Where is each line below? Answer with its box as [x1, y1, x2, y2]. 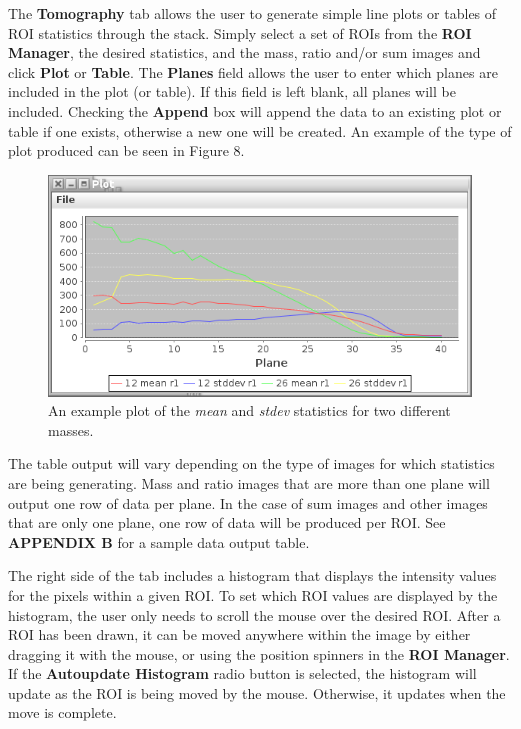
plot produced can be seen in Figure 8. [8, 140, 245, 161]
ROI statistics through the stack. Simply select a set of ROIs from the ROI [8, 22, 472, 43]
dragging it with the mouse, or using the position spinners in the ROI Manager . [8, 643, 510, 664]
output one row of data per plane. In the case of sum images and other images [8, 492, 488, 513]
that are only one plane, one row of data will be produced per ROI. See [8, 512, 446, 533]
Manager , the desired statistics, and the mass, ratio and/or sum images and [8, 42, 481, 63]
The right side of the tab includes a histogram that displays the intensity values [8, 565, 497, 586]
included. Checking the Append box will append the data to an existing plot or [8, 100, 502, 121]
